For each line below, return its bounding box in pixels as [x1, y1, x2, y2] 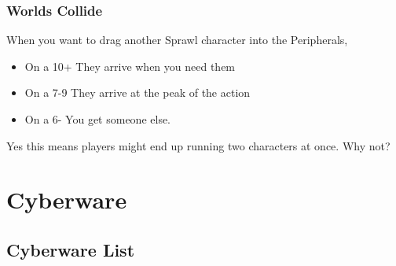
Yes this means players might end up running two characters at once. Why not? [6, 137, 390, 153]
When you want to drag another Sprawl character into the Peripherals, [6, 31, 348, 48]
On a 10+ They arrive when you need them [24, 57, 236, 74]
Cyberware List [6, 237, 135, 261]
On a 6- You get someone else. [24, 111, 171, 127]
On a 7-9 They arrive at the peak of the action [24, 84, 251, 101]
